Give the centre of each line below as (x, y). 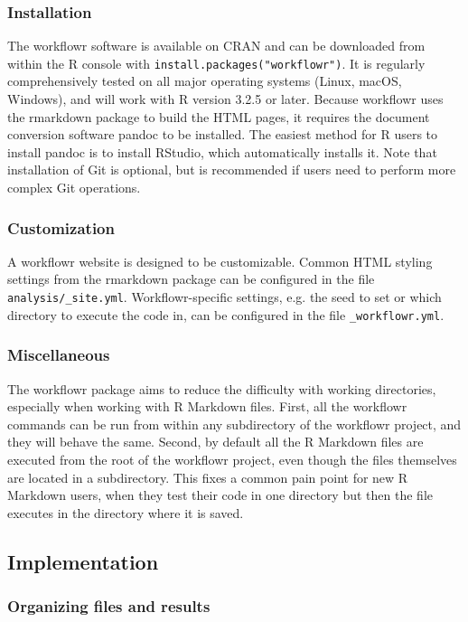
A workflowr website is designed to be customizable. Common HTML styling (220, 261)
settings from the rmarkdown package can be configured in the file (191, 279)
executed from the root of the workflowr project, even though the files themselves (232, 459)
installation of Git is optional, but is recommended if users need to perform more (232, 170)
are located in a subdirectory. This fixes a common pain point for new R (208, 477)
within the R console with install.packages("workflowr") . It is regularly (216, 63)
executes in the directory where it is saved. (126, 512)
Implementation (83, 561)
